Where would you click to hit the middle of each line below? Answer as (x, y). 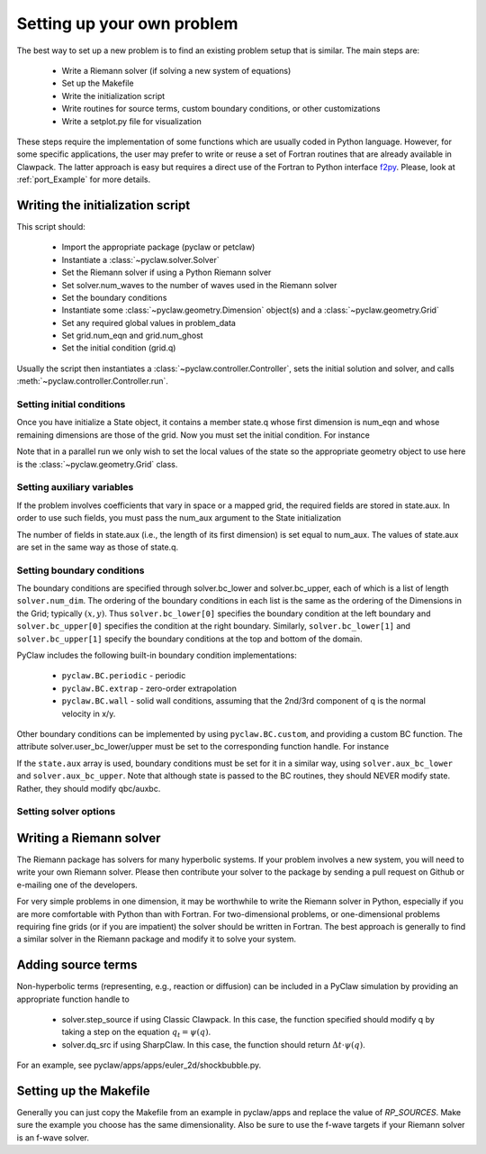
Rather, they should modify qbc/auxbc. (89, 788)
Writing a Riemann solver (89, 838)
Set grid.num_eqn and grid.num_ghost (132, 336)
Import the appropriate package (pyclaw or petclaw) (158, 247)
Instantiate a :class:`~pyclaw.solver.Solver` (140, 259)
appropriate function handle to (73, 999)
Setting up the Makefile (83, 1090)
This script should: (51, 226)
